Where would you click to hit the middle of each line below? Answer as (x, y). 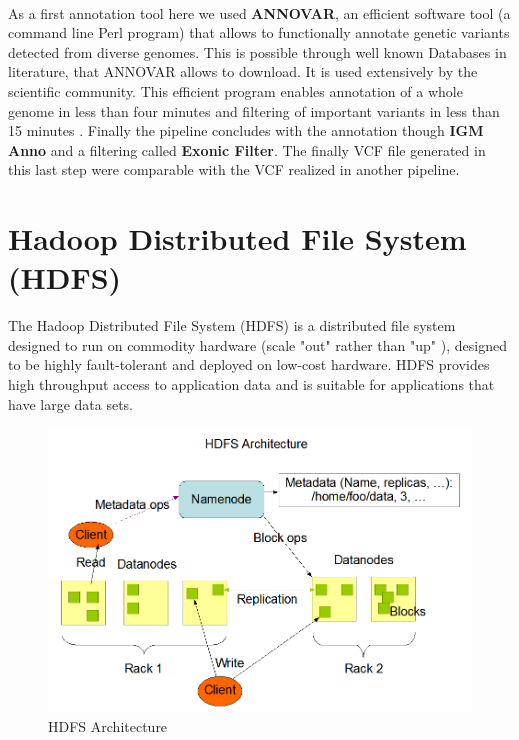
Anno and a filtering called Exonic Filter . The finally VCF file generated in (247, 149)
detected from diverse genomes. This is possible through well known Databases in (257, 51)
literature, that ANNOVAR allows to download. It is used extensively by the (243, 71)
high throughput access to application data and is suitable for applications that (251, 384)
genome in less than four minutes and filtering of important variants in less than (254, 110)
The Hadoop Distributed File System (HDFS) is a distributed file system (232, 325)
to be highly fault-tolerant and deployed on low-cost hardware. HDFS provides (249, 364)
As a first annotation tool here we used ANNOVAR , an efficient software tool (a (259, 12)
